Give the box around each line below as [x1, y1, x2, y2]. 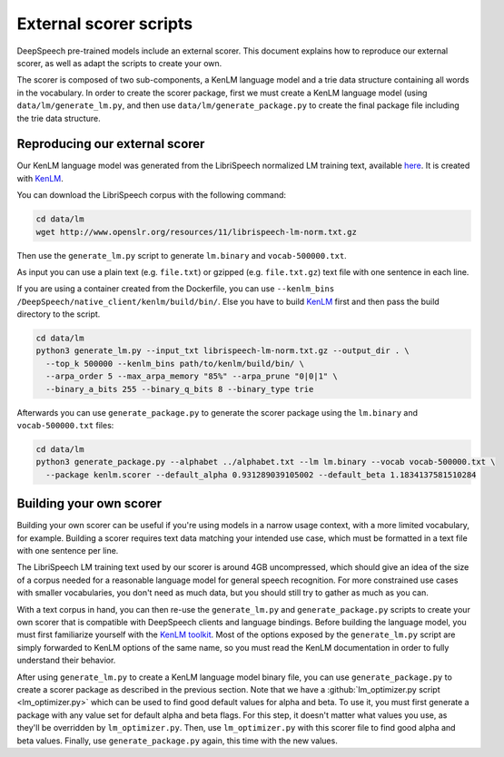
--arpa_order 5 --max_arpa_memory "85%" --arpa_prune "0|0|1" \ [45, 371, 338, 381]
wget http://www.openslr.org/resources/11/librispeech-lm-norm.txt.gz [35, 227, 358, 237]
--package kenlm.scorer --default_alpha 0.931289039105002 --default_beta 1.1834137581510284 [45, 469, 477, 480]
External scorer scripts [16, 14, 193, 34]
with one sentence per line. [16, 546, 119, 556]
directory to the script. [16, 309, 101, 320]
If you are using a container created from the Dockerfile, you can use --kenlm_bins [16, 283, 335, 294]
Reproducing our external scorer [16, 136, 205, 152]
